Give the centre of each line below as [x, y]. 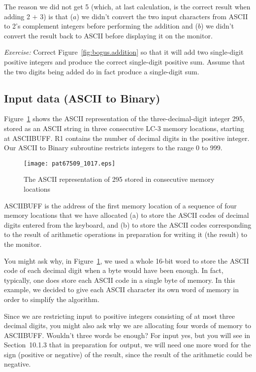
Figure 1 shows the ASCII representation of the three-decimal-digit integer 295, [124, 118]
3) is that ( [57, 16]
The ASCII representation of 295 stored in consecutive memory [119, 179]
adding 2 [17, 16]
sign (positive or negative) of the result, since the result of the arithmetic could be [128, 354]
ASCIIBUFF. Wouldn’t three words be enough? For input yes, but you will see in [127, 335]
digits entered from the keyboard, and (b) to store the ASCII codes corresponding [128, 224]
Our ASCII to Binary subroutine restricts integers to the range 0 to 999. [113, 148]
